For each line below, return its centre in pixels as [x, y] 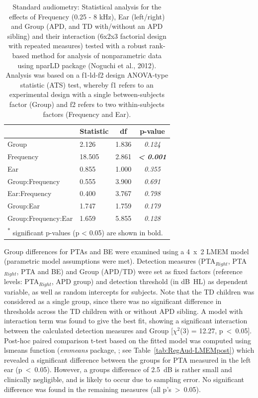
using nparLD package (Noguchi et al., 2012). [87, 65]
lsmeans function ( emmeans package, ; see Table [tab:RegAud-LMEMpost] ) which [129, 350]
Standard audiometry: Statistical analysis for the [87, 6]
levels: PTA [22, 281]
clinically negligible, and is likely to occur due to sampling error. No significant [124, 379]
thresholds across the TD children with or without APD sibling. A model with [124, 311]
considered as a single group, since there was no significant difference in [113, 301]
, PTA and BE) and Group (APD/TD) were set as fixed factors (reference [129, 271]
